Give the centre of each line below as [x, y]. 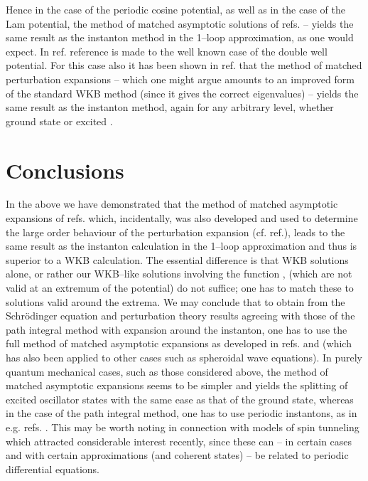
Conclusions [65, 170]
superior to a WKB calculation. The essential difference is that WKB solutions [177, 259]
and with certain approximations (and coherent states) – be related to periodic [177, 455]
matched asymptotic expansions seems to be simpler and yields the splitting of [177, 385]
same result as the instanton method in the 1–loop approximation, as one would [180, 37]
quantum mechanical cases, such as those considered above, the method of [167, 371]
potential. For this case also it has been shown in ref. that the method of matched [184, 65]
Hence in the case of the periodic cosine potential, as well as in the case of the [175, 9]
